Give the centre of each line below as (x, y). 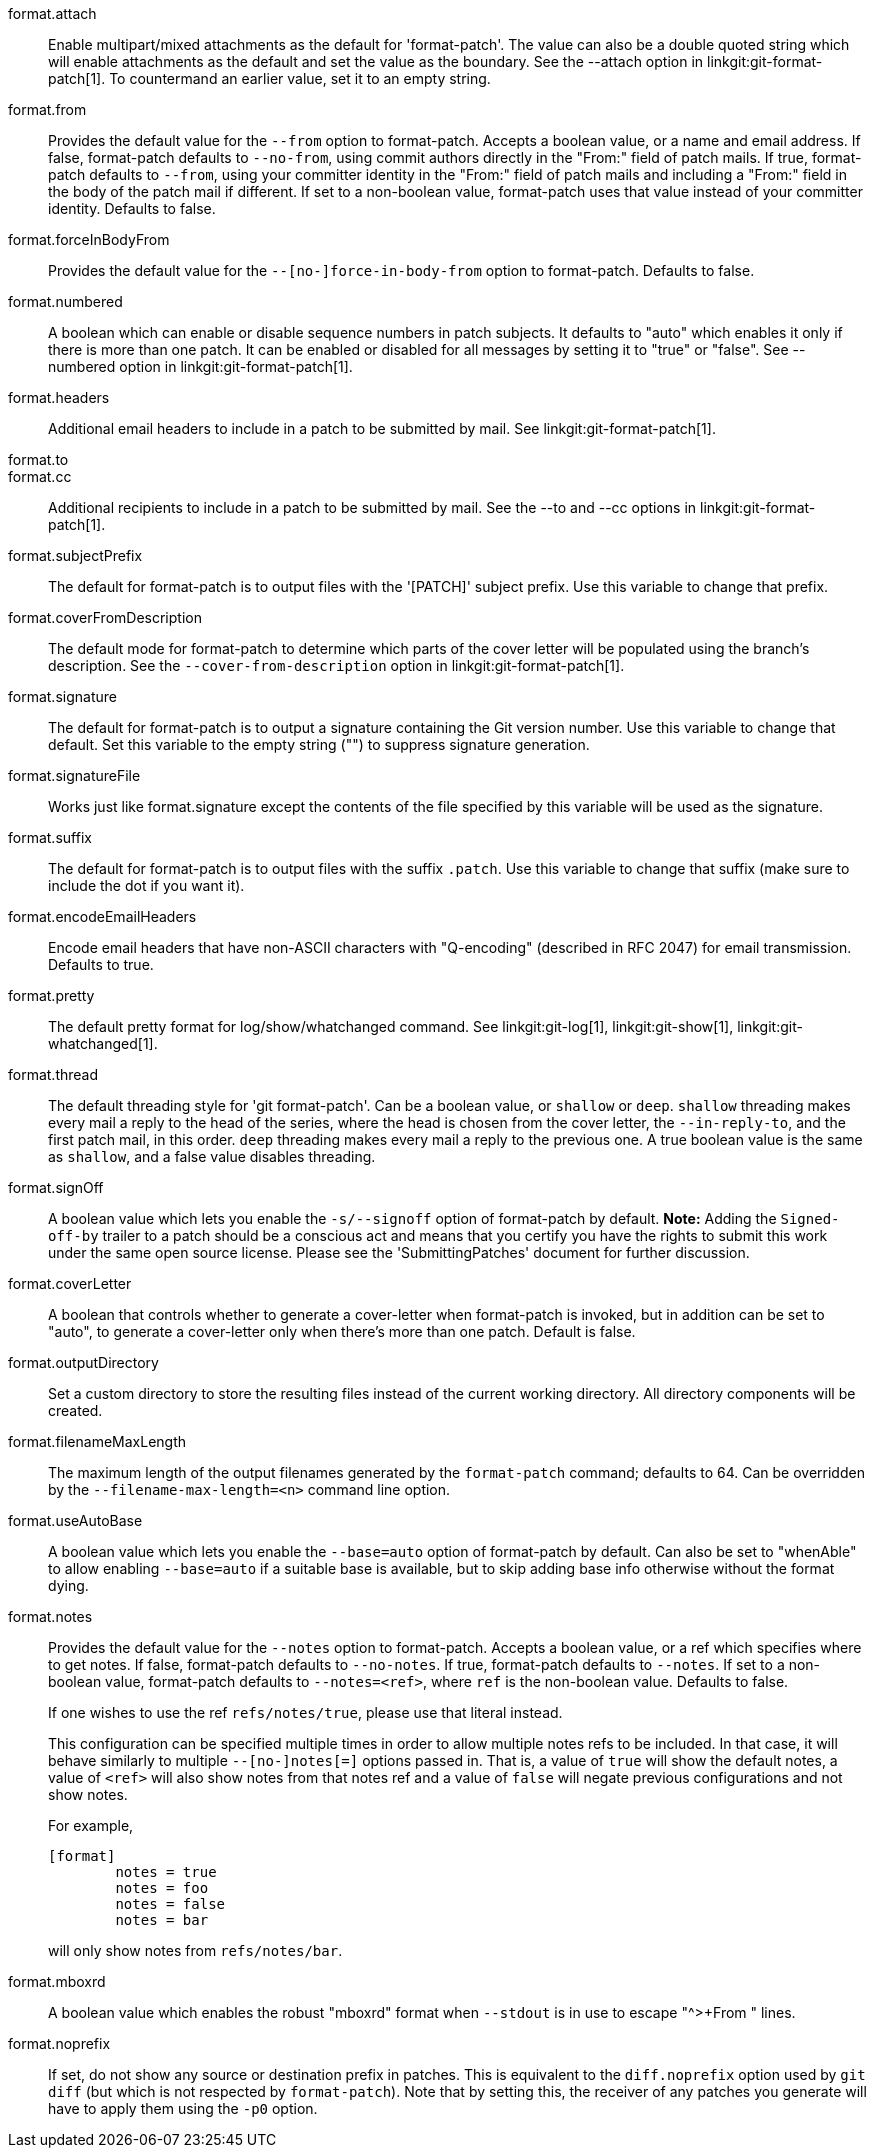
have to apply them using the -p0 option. (183, 2108)
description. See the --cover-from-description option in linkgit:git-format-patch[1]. (336, 665)
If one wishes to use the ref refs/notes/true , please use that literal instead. (305, 1712)
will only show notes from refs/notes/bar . (195, 1950)
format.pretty (51, 995)
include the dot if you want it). (146, 885)
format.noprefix (59, 2043)
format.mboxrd (57, 1981)
